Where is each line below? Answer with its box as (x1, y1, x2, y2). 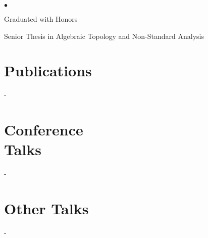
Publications (4, 60, 92, 81)
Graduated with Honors (4, 14, 78, 24)
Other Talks (4, 198, 89, 218)
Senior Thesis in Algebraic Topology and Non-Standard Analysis (4, 30, 204, 41)
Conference (4, 119, 83, 140)
